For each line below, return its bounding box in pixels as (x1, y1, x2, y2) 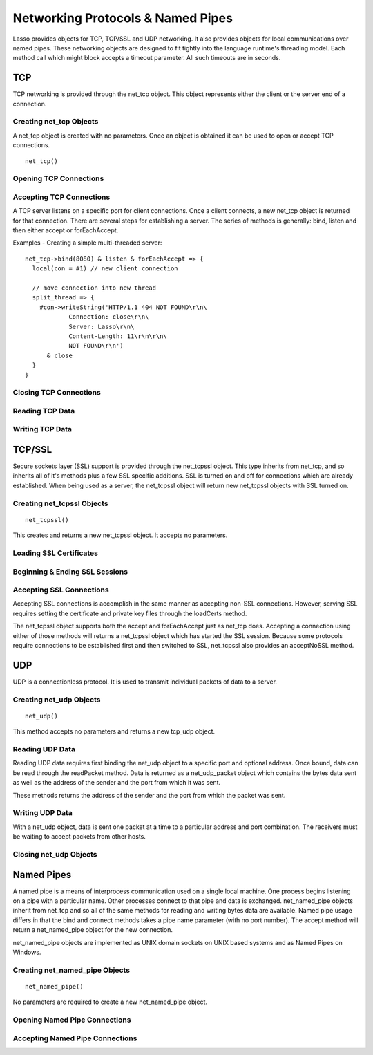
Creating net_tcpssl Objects (12, 498, 108, 508)
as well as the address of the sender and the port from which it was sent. (12, 778, 221, 787)
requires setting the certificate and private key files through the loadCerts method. (12, 609, 247, 617)
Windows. (12, 948, 41, 956)
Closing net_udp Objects (12, 849, 97, 859)
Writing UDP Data (12, 808, 73, 818)
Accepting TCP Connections (12, 192, 111, 202)
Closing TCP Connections (12, 388, 102, 398)
